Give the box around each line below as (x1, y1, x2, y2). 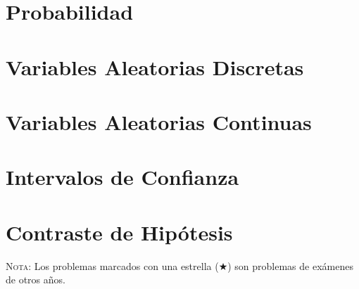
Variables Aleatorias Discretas (6, 52, 304, 81)
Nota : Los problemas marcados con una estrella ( (6, 258, 219, 273)
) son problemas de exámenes (227, 258, 353, 273)
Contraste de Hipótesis (6, 217, 233, 246)
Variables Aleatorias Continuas (6, 107, 312, 136)
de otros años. (6, 272, 65, 287)
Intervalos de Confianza (6, 162, 239, 191)
